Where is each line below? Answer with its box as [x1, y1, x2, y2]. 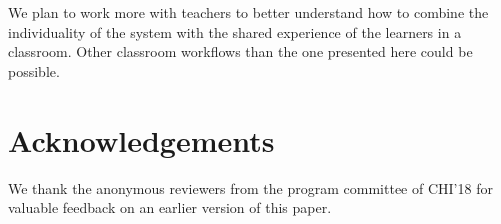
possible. [8, 60, 60, 81]
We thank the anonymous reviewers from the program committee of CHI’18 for [8, 177, 493, 198]
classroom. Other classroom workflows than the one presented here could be [8, 41, 473, 62]
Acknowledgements [8, 119, 275, 160]
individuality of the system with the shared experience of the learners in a [8, 21, 462, 42]
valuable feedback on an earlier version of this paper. [8, 197, 332, 218]
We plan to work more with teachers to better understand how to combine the [8, 2, 489, 22]
